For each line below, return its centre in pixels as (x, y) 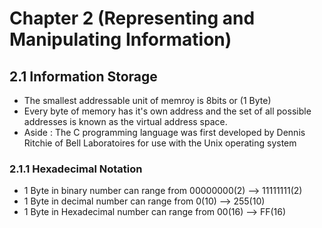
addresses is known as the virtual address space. (125, 121)
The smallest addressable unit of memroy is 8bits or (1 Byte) (147, 100)
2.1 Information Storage (83, 76)
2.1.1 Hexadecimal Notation (76, 169)
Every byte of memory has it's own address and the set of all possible (167, 111)
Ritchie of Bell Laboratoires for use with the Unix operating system (160, 143)
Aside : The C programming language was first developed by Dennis (164, 132)
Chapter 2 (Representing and (132, 18)
